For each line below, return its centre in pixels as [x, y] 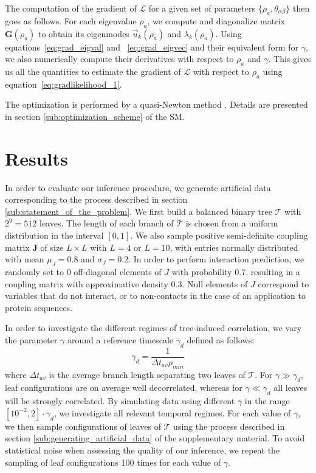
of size [52, 247]
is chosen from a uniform [232, 223]
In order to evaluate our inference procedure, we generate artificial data [138, 187]
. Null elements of [215, 283]
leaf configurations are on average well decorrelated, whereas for [124, 387]
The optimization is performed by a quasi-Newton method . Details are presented [156, 104]
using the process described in [229, 426]
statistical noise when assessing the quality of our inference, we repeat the [143, 450]
